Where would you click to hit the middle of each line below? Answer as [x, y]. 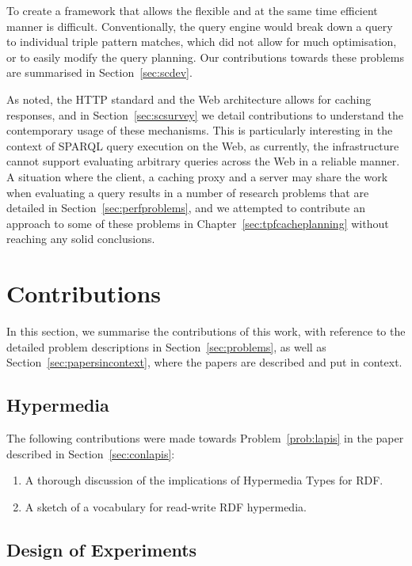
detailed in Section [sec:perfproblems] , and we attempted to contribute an [186, 208]
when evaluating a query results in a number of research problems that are [188, 192]
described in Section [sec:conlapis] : [91, 453]
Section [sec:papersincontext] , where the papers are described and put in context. [204, 362]
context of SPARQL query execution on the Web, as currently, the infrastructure [203, 145]
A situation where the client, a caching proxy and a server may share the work [197, 176]
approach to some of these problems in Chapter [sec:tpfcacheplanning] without [198, 223]
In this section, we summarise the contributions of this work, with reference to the [206, 331]
